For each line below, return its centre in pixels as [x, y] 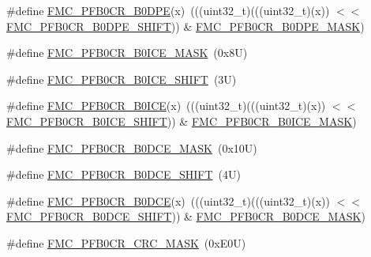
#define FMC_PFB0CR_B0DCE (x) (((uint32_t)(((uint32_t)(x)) [168, 200]
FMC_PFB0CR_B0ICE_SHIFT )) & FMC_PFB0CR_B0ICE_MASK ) [182, 121]
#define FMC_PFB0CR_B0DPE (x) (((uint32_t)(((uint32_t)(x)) [168, 10]
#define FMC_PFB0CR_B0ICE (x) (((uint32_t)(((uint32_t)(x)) [166, 106]
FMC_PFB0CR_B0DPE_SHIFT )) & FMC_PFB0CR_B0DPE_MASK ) [185, 26]
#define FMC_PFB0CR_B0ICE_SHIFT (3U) [122, 79]
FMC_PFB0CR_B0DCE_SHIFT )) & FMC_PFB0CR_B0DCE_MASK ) [186, 216]
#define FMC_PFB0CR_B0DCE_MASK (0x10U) [132, 147]
